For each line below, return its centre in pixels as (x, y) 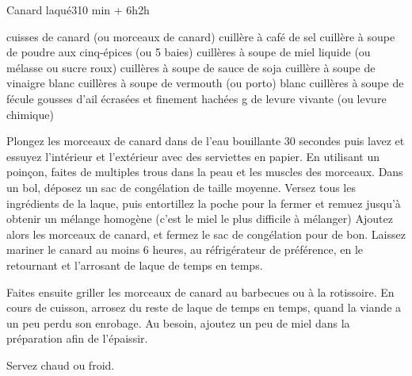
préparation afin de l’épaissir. (77, 338)
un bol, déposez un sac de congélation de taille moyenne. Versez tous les (181, 187)
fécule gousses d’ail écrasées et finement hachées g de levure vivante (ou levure (196, 98)
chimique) (30, 114)
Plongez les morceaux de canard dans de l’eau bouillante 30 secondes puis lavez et (206, 141)
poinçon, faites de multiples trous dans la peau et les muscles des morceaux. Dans (205, 172)
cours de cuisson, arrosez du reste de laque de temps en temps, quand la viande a (204, 307)
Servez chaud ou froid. (61, 364)
